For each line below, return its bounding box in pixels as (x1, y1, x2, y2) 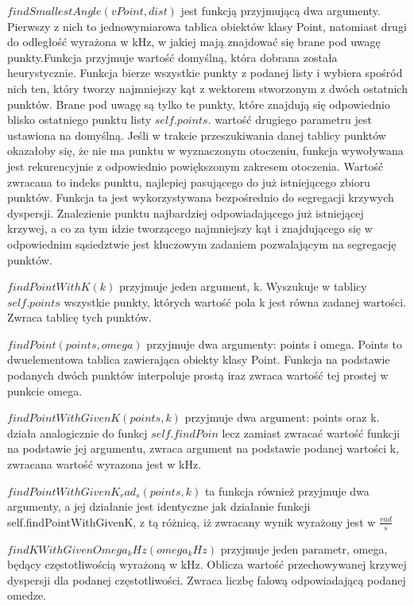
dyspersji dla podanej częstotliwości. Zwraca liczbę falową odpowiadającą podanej (7, 571, 406, 588)
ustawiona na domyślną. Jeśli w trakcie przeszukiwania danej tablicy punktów (7, 126, 386, 143)
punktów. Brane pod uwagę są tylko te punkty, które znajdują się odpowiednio (7, 95, 390, 112)
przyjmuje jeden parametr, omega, (220, 540, 388, 557)
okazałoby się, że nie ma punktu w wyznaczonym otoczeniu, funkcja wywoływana (7, 142, 404, 159)
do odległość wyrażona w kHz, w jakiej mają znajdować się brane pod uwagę (7, 33, 381, 50)
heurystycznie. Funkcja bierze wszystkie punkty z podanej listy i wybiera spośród (7, 64, 403, 81)
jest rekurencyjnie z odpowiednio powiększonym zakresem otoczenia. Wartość (7, 157, 384, 174)
